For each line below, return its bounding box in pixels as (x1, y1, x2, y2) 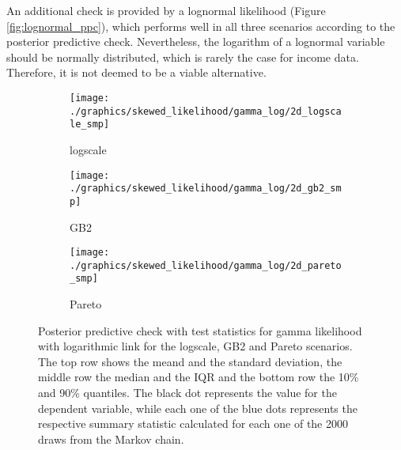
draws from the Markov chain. (38, 430, 184, 447)
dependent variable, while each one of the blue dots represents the (38, 399, 357, 416)
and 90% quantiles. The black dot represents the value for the (38, 384, 337, 401)
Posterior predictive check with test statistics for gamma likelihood (38, 322, 362, 338)
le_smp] (70, 119, 110, 130)
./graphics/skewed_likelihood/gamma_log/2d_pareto (70, 259, 342, 271)
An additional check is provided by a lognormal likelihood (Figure (6, 2, 326, 18)
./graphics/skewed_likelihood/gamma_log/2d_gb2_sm (70, 183, 342, 195)
